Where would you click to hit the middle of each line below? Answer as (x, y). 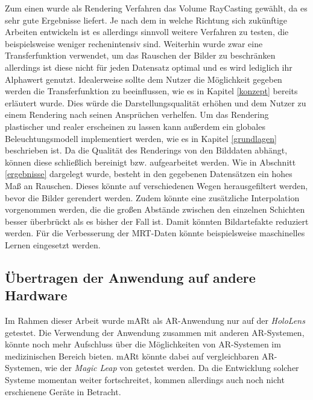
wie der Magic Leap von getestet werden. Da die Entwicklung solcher (172, 368)
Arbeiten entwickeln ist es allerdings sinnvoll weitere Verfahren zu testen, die (147, 32)
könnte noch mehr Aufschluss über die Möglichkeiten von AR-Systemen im (143, 344)
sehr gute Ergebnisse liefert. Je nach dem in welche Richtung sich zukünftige (146, 20)
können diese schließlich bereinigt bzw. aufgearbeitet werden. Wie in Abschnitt (150, 162)
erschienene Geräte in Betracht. (63, 391)
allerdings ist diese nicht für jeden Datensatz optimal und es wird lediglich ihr (149, 67)
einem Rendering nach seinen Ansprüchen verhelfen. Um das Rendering (137, 115)
